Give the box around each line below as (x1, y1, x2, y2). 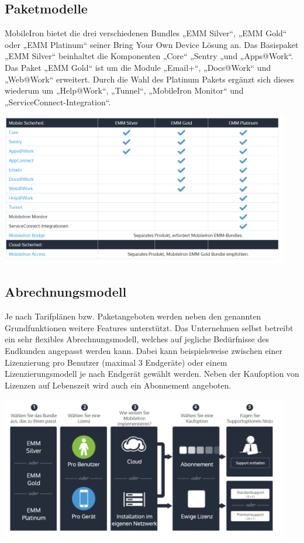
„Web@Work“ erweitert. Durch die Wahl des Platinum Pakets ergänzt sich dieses (5, 73, 295, 85)
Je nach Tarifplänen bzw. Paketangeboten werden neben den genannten (5, 310, 261, 322)
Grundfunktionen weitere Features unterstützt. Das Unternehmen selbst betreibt (5, 321, 293, 334)
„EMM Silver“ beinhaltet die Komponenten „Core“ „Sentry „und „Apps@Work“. (5, 50, 293, 62)
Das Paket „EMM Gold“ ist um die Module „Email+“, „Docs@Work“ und (5, 61, 271, 73)
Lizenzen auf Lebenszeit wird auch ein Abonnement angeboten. (5, 379, 232, 391)
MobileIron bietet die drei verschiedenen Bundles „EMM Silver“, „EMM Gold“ (5, 27, 287, 39)
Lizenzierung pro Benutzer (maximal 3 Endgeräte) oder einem (5, 356, 227, 368)
